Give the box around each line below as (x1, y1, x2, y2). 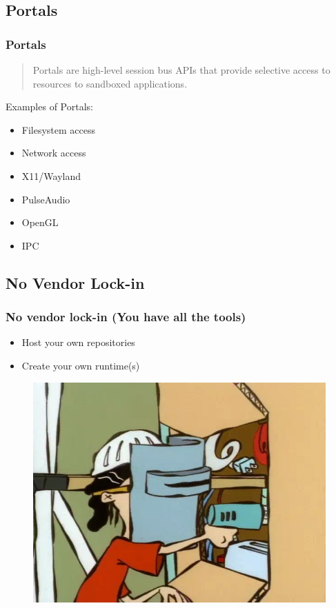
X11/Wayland (21, 168, 81, 183)
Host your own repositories (21, 335, 135, 349)
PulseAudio (21, 192, 70, 206)
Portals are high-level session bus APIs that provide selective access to (32, 63, 330, 77)
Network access (21, 145, 86, 160)
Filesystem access (21, 122, 96, 136)
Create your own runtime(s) (21, 358, 140, 372)
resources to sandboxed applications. (32, 76, 188, 90)
